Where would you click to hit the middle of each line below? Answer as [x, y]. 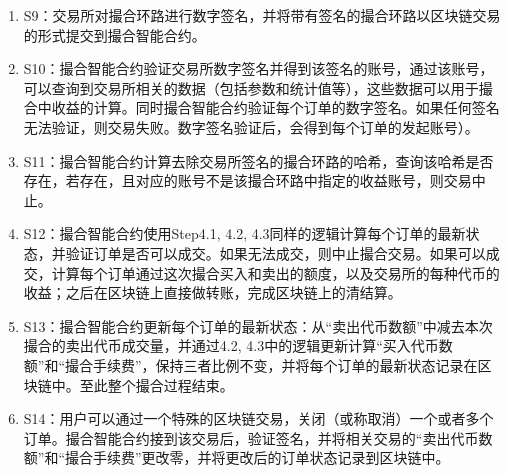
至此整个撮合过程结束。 [156, 384]
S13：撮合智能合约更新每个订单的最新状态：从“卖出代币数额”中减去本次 [258, 325]
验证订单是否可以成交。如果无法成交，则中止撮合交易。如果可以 [275, 252]
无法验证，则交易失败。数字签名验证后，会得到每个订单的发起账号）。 [251, 126]
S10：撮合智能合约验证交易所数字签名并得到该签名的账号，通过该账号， [258, 68]
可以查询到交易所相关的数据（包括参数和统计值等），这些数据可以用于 [251, 87]
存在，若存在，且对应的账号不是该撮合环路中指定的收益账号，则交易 [247, 180]
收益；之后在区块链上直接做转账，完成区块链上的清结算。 [212, 292]
